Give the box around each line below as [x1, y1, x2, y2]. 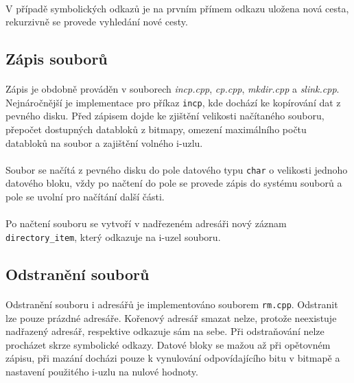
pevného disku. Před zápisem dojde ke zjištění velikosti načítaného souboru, [5, 108, 324, 123]
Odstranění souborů [5, 263, 150, 284]
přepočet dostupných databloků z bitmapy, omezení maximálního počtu [5, 122, 307, 136]
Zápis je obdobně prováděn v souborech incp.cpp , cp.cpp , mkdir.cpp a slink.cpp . [5, 82, 340, 96]
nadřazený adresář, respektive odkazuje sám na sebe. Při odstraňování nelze [5, 324, 324, 338]
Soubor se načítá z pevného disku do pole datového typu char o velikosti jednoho [5, 162, 348, 176]
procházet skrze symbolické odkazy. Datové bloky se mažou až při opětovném [5, 337, 331, 351]
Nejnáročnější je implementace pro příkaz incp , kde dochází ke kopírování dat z [5, 95, 341, 109]
